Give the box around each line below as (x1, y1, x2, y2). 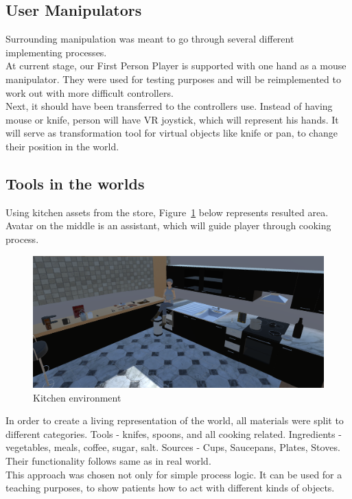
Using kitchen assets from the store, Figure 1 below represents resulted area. (5, 205, 329, 219)
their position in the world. (5, 139, 119, 153)
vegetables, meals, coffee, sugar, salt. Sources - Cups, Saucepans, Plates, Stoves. (5, 440, 340, 454)
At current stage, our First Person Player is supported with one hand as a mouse (5, 58, 347, 73)
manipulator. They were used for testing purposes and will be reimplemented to (5, 71, 341, 86)
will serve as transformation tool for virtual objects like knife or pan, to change (5, 126, 338, 140)
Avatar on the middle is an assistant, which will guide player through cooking (5, 218, 331, 233)
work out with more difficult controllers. (5, 85, 174, 100)
